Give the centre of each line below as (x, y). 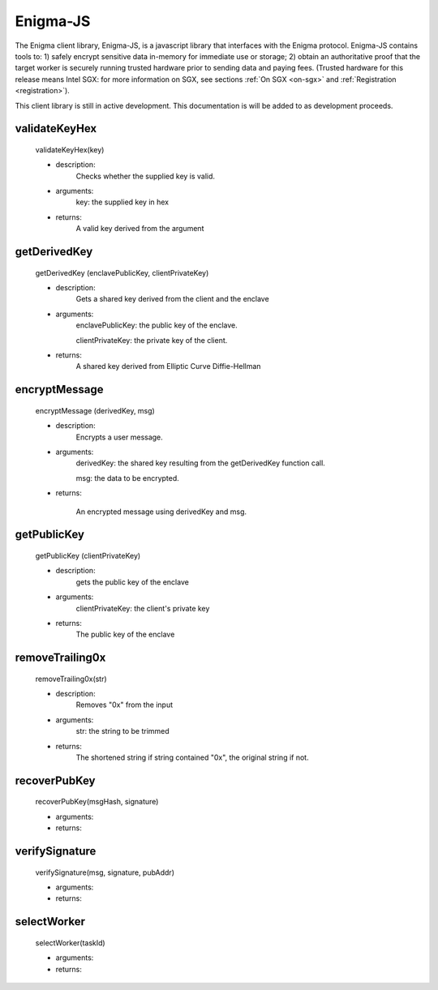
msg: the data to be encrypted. (128, 478)
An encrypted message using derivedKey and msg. (161, 512)
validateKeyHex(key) (70, 149)
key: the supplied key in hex (122, 202)
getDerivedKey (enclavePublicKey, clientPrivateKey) (122, 272)
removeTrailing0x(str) (71, 679)
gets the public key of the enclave (133, 582)
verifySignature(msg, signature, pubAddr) (105, 872)
